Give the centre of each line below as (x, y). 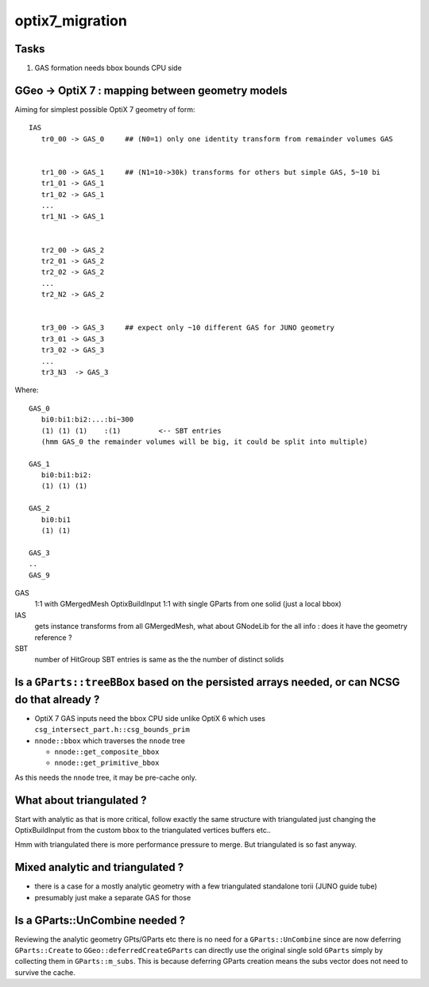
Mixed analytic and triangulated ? (99, 867)
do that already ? (57, 699)
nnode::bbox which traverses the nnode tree (110, 740)
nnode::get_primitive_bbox (107, 763)
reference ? (53, 637)
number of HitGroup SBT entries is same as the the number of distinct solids (159, 660)
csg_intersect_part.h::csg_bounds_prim (112, 730)
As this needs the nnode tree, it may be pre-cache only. (106, 777)
